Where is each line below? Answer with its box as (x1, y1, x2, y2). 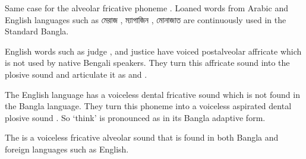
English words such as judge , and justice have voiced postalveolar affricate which (5, 44, 302, 57)
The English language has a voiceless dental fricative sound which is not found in (5, 88, 300, 100)
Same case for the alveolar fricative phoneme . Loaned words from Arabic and (5, 2, 288, 14)
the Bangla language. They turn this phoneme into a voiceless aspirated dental (5, 100, 292, 112)
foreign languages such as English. (5, 142, 129, 155)
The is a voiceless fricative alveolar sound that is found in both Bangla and (5, 131, 279, 144)
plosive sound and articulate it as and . (5, 68, 147, 80)
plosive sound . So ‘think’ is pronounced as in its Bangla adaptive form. (5, 111, 266, 123)
